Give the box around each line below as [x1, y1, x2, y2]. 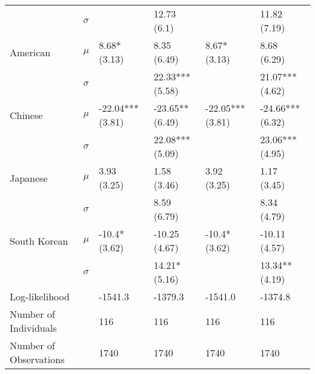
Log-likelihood [10, 289, 70, 303]
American [10, 45, 51, 59]
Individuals [10, 321, 57, 335]
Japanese [10, 170, 48, 185]
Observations [10, 352, 65, 366]
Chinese [10, 108, 43, 122]
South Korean [10, 233, 68, 248]
